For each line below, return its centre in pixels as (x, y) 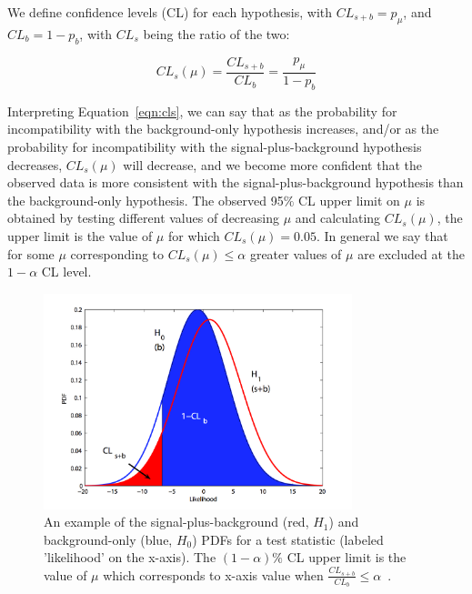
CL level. (66, 272)
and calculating (338, 218)
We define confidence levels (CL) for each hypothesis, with (170, 12)
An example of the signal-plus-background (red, (176, 522)
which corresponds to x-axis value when (213, 574)
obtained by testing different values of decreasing (143, 218)
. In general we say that (382, 236)
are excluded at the (412, 253)
